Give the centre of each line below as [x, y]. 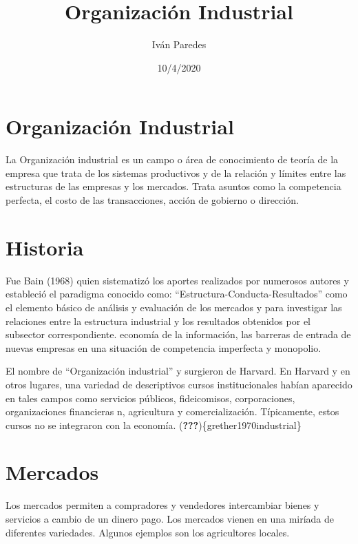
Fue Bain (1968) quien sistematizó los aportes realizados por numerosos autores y [177, 280]
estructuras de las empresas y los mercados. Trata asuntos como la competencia [173, 186]
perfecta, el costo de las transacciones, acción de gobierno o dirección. [152, 200]
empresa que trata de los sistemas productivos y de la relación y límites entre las [176, 172]
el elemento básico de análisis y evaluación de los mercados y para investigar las [174, 307]
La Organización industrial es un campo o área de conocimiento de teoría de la [172, 159]
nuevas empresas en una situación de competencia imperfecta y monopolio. [164, 347]
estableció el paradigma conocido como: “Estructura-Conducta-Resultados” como [177, 294]
